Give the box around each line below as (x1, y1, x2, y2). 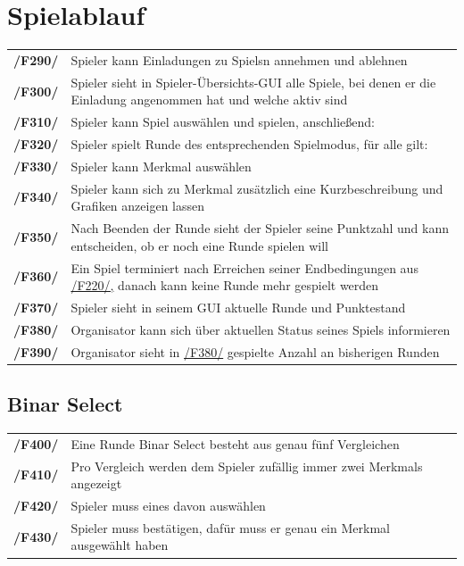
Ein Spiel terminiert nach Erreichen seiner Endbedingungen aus (70, 258, 418, 277)
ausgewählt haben (70, 536, 169, 554)
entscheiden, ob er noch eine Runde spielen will (70, 236, 328, 254)
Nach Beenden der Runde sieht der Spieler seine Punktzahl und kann (70, 219, 450, 237)
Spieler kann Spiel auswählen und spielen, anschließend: (70, 112, 376, 131)
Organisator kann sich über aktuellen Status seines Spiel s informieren (70, 320, 451, 338)
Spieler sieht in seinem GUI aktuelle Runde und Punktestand (70, 298, 406, 316)
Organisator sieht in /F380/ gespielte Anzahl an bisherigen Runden (70, 342, 440, 361)
